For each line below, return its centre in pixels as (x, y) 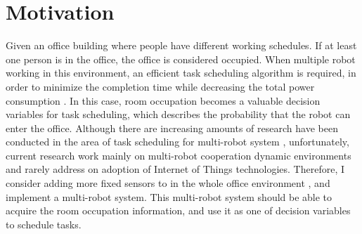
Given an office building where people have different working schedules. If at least (181, 45)
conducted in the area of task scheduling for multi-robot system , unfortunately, (177, 142)
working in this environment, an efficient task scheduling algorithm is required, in (181, 73)
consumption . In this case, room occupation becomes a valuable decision (163, 100)
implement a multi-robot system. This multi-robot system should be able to (169, 196)
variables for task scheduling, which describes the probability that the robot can (178, 114)
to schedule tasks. (44, 224)
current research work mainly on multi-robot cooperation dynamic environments (179, 155)
